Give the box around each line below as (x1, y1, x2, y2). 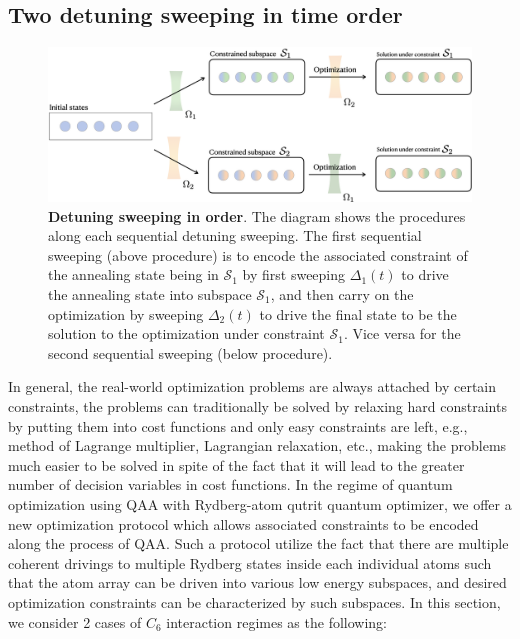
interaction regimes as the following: (166, 611, 387, 632)
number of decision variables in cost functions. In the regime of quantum (8, 474, 453, 495)
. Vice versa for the (343, 323, 461, 344)
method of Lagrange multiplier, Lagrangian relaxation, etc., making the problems (8, 435, 507, 456)
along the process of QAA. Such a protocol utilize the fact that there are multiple (8, 533, 509, 554)
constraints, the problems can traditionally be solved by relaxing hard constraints (8, 396, 507, 416)
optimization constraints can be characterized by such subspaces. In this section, (8, 591, 501, 612)
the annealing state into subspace (48, 284, 252, 305)
